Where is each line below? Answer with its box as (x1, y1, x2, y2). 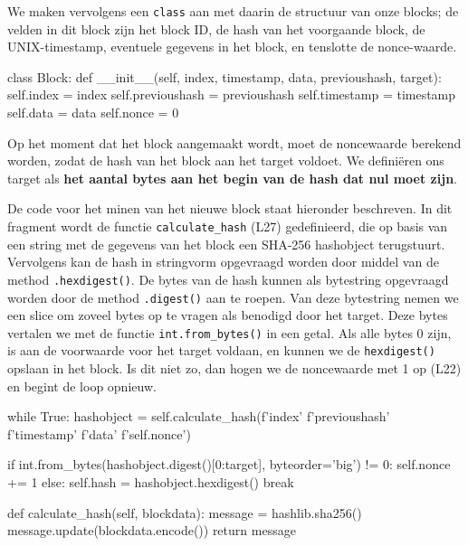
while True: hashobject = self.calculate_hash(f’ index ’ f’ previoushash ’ (7, 407, 390, 426)
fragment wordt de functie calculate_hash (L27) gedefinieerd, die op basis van (7, 217, 448, 235)
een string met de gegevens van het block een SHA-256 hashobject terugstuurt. (7, 234, 445, 253)
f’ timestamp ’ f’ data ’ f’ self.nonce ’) (7, 424, 191, 443)
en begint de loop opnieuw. (7, 376, 157, 395)
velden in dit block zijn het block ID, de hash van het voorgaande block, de (7, 19, 425, 38)
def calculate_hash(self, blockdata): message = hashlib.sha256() (7, 503, 362, 522)
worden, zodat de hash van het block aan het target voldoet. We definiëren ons (7, 151, 444, 170)
